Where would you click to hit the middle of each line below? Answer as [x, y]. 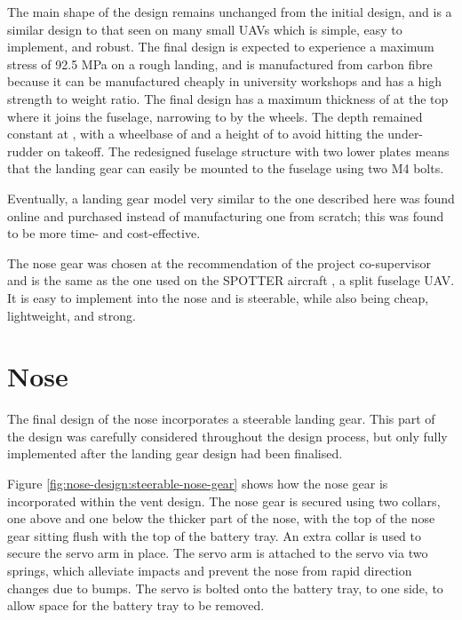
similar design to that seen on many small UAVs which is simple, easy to [205, 29]
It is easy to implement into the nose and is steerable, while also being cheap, [218, 297]
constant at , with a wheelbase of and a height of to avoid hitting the [195, 134]
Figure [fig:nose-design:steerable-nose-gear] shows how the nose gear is [198, 483]
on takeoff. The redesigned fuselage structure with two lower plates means [248, 151]
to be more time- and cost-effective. [104, 233]
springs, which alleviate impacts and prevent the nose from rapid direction [210, 570]
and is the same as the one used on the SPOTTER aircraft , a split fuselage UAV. [231, 280]
